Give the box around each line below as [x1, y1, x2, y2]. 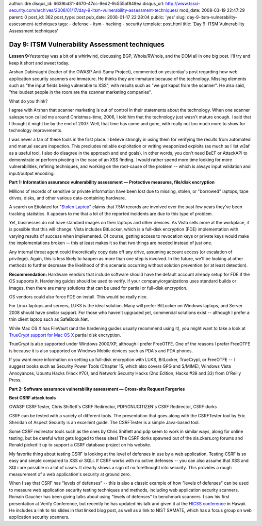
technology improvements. [9, 128, 63, 133]
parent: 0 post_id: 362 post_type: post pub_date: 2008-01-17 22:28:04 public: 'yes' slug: [9, 14, 186, 20]
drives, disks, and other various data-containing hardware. [9, 195, 126, 201]
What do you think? [9, 98, 48, 104]
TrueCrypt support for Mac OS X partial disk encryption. [9, 332, 121, 338]
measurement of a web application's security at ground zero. [9, 471, 131, 477]
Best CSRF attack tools [9, 395, 56, 401]
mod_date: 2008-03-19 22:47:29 [179, 7, 245, 13]
